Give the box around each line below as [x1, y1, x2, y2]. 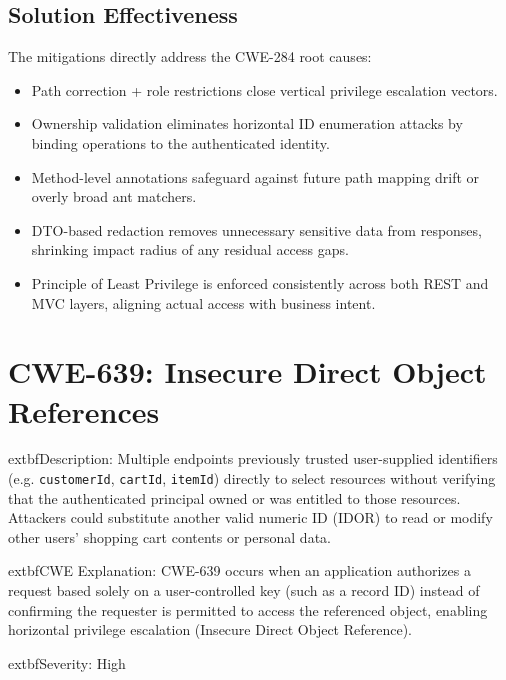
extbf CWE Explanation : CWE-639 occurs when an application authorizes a [8, 560, 471, 581]
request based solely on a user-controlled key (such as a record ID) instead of [8, 580, 480, 601]
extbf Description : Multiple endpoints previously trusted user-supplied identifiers [8, 448, 498, 469]
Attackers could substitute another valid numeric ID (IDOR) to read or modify [8, 507, 493, 528]
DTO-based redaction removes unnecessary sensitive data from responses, [31, 219, 482, 240]
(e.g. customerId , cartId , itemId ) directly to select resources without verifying [8, 468, 496, 489]
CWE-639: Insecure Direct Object [8, 351, 487, 392]
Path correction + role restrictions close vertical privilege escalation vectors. [31, 79, 498, 100]
